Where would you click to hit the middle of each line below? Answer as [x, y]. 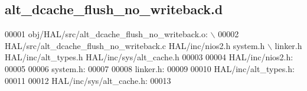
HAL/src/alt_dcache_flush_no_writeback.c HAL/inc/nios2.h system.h [135, 45]
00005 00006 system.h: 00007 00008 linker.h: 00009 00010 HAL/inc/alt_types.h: [150, 68]
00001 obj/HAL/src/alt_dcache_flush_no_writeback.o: [106, 34]
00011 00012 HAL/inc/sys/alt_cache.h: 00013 [88, 80]
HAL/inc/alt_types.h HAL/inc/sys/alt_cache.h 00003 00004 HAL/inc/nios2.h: [149, 57]
